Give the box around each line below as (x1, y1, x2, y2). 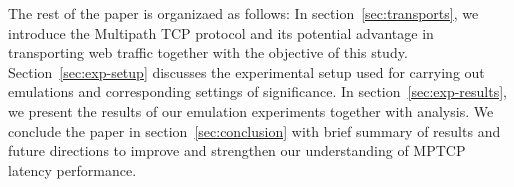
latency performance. (8, 159, 137, 180)
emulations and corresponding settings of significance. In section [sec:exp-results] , (8, 81, 507, 102)
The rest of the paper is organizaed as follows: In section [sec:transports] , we (8, 3, 479, 23)
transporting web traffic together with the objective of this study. (8, 42, 408, 63)
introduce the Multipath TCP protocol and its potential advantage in (8, 22, 434, 43)
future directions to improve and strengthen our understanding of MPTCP (8, 140, 466, 161)
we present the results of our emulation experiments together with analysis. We (8, 100, 494, 121)
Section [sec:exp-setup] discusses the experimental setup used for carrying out (8, 61, 485, 82)
